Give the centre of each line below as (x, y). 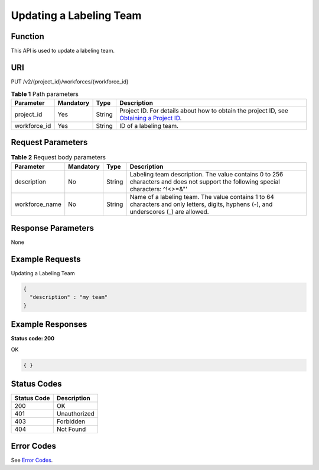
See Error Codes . (32, 460)
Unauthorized (75, 414)
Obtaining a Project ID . (150, 118)
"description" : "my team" (69, 297)
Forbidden (71, 421)
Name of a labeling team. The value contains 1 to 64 (202, 197)
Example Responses (49, 325)
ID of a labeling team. (149, 125)
